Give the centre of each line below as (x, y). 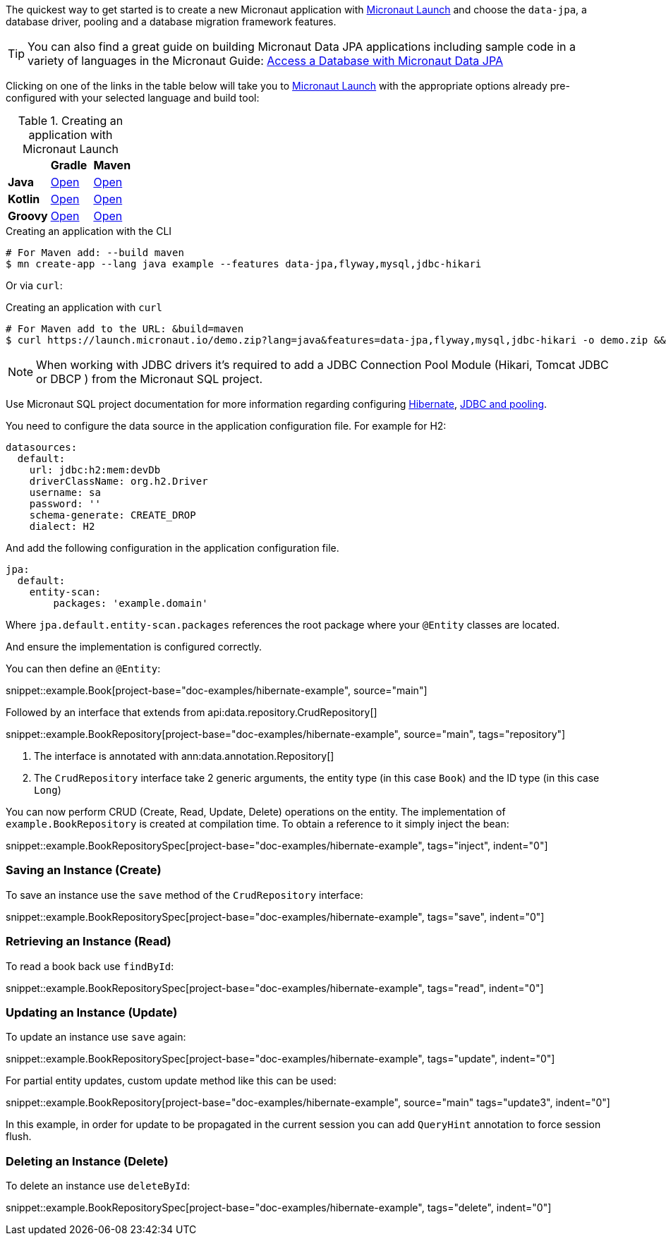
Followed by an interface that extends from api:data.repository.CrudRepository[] (192, 712)
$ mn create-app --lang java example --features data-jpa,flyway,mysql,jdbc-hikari (244, 264)
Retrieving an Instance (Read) (89, 942)
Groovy (28, 216)
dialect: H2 (62, 526)
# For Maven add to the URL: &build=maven (125, 329)
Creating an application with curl (84, 307)
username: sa (65, 492)
